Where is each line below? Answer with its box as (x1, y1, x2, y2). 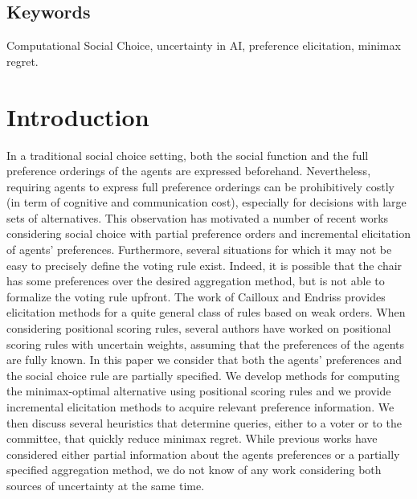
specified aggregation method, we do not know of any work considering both (6, 461, 382, 478)
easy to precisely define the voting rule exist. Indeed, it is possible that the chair (6, 256, 403, 273)
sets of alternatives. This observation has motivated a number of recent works (6, 209, 389, 226)
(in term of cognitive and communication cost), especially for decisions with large (6, 194, 407, 211)
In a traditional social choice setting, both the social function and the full (6, 146, 369, 163)
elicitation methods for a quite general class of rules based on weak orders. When (6, 304, 406, 321)
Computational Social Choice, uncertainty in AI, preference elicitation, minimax (6, 37, 401, 54)
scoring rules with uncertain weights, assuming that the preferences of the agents (6, 335, 404, 352)
